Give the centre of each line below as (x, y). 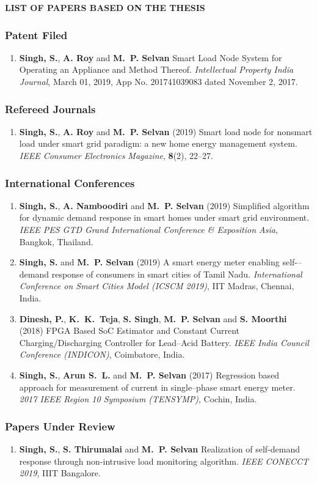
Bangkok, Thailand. (56, 241)
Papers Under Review (60, 426)
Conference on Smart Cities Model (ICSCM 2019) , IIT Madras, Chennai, (157, 286)
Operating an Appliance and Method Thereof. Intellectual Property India (156, 69)
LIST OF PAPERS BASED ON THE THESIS (105, 7)
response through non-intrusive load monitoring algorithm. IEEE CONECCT (164, 461)
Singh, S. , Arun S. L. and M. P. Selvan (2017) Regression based (149, 374)
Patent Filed (36, 35)
